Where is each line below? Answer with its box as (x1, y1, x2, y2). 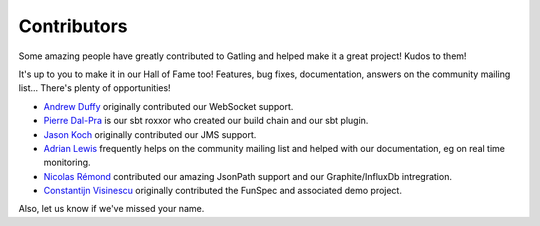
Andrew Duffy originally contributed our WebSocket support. (43, 100, 294, 112)
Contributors (18, 15, 129, 37)
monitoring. (43, 156, 91, 169)
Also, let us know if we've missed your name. (18, 203, 205, 215)
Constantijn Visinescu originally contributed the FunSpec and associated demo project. (43, 185, 402, 197)
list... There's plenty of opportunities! (18, 82, 171, 94)
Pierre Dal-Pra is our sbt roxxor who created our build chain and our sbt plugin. (43, 115, 369, 127)
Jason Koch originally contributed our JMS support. (43, 128, 257, 140)
